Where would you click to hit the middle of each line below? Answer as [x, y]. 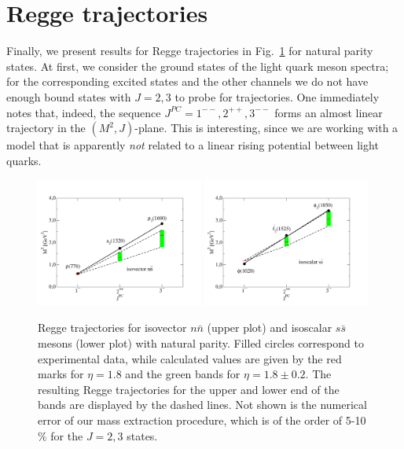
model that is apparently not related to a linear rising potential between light [193, 145]
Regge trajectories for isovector [112, 328]
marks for [61, 374]
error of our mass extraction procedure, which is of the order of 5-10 [202, 420]
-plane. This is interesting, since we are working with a [266, 128]
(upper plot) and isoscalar [270, 328]
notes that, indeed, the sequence [84, 112]
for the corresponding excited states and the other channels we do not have [187, 81]
